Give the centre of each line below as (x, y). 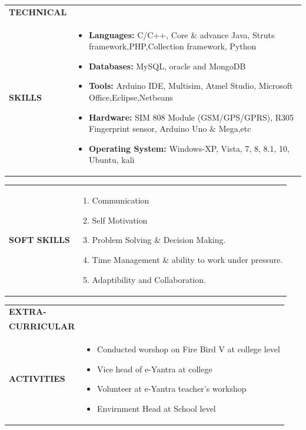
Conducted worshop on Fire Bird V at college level (189, 349)
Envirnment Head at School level (157, 408)
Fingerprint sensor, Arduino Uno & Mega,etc (170, 129)
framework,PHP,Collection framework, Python (173, 46)
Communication (121, 200)
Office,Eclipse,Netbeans (131, 97)
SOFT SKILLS (39, 240)
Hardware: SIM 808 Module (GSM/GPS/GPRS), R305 (192, 117)
